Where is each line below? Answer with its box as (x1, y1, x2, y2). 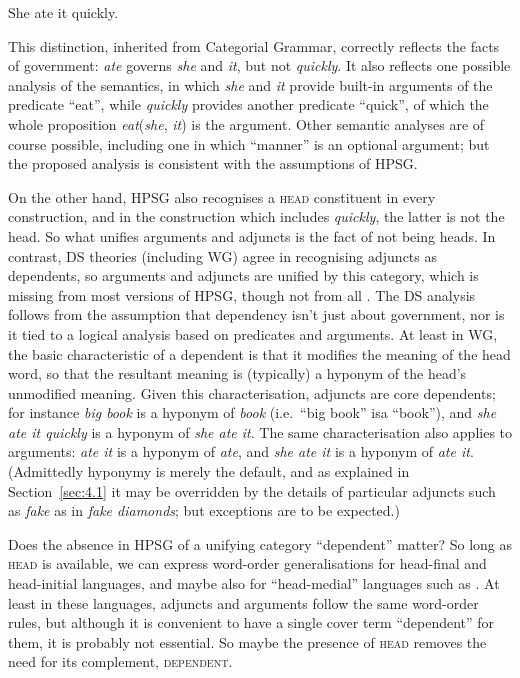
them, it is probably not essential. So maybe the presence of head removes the (8, 631, 487, 652)
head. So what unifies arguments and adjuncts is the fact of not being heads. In (8, 225, 496, 246)
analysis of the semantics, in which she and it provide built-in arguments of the (8, 74, 493, 95)
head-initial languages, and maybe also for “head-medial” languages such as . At (8, 573, 500, 594)
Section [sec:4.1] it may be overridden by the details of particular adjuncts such (8, 480, 496, 501)
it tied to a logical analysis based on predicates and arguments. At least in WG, (8, 323, 498, 344)
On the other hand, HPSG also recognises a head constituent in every (8, 186, 436, 207)
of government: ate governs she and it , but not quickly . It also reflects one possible (8, 55, 511, 76)
